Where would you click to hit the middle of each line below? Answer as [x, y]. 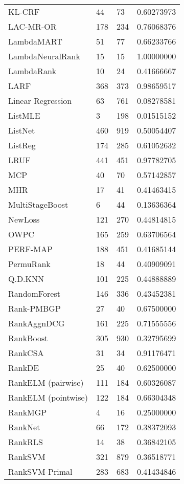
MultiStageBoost [38, 204]
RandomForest [34, 293]
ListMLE [24, 115]
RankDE [24, 368]
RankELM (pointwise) [48, 397]
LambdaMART [35, 41]
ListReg [22, 145]
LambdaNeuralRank [44, 56]
